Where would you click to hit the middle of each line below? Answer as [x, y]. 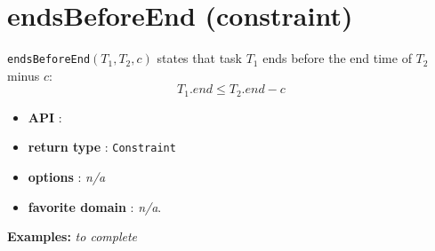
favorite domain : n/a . [95, 206]
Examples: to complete [72, 236]
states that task [199, 58]
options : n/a [67, 177]
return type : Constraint [102, 147]
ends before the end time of [337, 58]
